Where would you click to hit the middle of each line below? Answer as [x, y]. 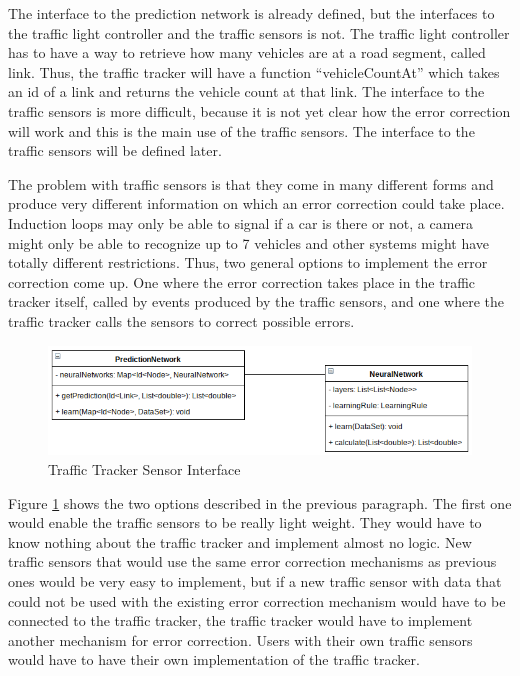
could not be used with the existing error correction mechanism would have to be [257, 600]
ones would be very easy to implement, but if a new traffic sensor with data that [255, 580]
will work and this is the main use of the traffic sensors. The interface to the [241, 130]
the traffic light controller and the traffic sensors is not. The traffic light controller [259, 32]
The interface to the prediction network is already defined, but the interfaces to [251, 13]
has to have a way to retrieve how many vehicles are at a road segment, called [247, 52]
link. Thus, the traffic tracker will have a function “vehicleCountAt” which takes [254, 71]
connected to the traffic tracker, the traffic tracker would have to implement [240, 620]
